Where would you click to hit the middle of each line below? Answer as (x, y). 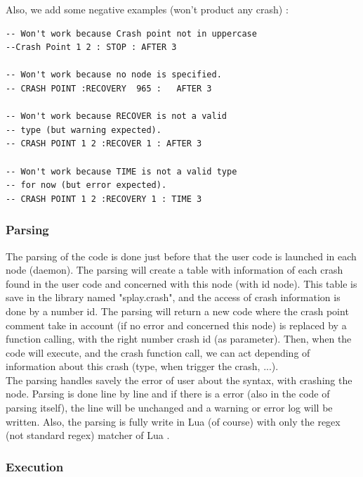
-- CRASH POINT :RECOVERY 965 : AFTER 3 (109, 88)
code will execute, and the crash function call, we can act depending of (158, 352)
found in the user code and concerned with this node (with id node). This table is (181, 283)
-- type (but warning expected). (84, 130)
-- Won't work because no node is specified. (114, 75)
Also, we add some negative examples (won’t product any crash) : (147, 9)
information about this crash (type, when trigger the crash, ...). (142, 366)
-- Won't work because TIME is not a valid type (121, 171)
